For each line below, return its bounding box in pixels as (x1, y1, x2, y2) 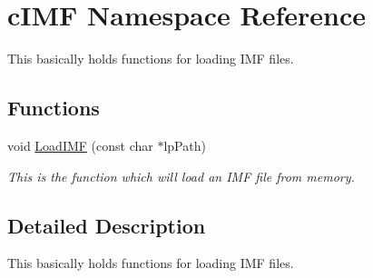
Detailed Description (7, 211, 206, 239)
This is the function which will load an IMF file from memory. (7, 166, 355, 185)
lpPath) (163, 135, 206, 154)
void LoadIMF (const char (7, 135, 153, 154)
